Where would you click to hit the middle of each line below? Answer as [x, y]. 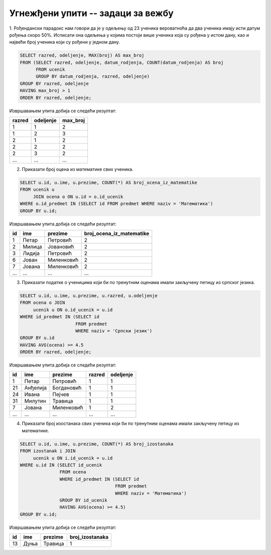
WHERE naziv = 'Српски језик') [114, 331]
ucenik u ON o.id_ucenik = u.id [73, 310]
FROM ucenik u [37, 190]
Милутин [35, 401]
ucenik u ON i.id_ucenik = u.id [73, 458]
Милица [32, 246]
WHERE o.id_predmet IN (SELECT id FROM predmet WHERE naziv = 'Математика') [116, 204]
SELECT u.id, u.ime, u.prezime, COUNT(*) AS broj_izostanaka [97, 444]
